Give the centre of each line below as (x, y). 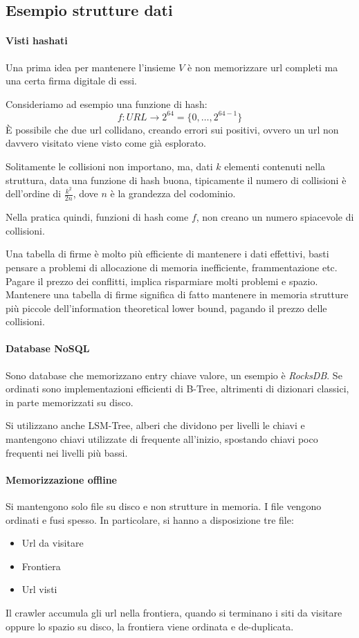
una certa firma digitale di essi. (72, 81)
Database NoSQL (48, 348)
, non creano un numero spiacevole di (275, 217)
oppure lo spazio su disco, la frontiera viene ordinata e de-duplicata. (150, 626)
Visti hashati (37, 40)
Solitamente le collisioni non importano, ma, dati (109, 166)
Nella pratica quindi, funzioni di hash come (97, 217)
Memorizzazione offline (61, 479)
